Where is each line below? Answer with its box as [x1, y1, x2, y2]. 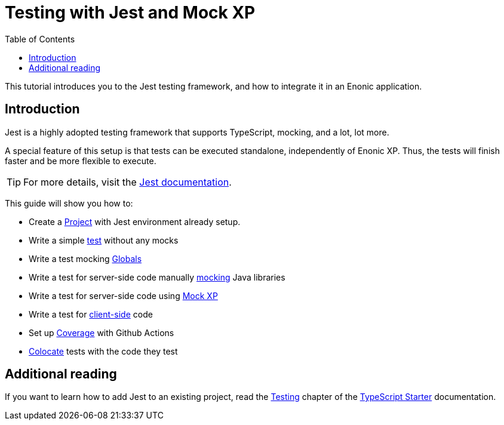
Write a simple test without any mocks [29, 235, 179, 245]
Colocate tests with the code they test [29, 346, 178, 356]
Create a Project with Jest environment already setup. [29, 216, 241, 227]
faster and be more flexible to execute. [5, 155, 156, 166]
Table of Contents [5, 33, 75, 44]
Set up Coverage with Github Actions [29, 327, 174, 338]
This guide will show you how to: [5, 198, 133, 208]
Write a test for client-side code [29, 309, 153, 319]
